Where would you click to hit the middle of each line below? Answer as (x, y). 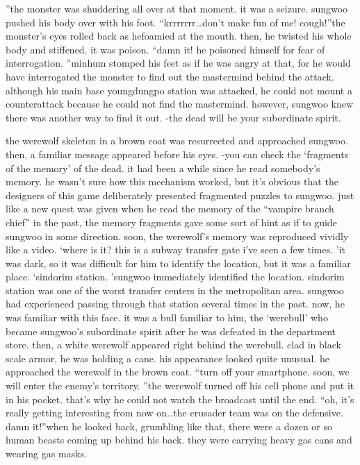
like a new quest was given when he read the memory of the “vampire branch (170, 209)
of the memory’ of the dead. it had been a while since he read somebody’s (163, 168)
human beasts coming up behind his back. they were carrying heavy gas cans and (179, 440)
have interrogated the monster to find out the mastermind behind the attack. (170, 76)
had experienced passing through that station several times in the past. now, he (175, 304)
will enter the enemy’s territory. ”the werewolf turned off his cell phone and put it (180, 386)
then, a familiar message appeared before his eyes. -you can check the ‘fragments (177, 154)
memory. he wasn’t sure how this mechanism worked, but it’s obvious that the (172, 181)
